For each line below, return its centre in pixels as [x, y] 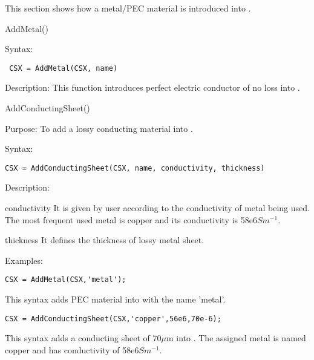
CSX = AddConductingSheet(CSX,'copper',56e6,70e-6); [113, 319]
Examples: [24, 260]
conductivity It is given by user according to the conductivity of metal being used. [157, 208]
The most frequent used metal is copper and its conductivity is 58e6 [131, 219]
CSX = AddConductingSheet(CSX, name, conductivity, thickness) [135, 168]
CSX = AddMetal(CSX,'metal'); [66, 280]
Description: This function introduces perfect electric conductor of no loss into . [152, 87]
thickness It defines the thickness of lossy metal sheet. [105, 240]
